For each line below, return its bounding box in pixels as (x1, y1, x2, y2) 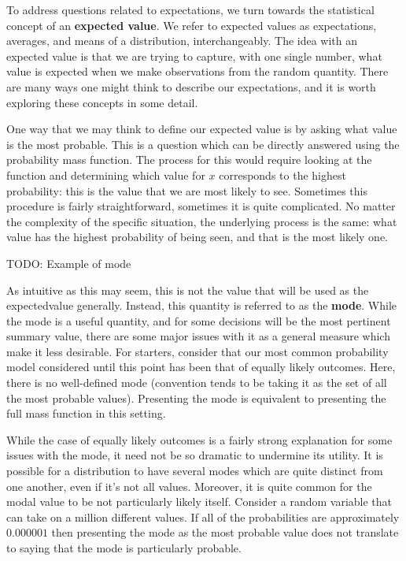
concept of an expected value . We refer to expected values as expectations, (6, 17, 377, 33)
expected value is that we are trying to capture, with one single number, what (6, 47, 382, 64)
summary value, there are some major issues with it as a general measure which (6, 328, 390, 344)
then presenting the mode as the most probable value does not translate (51, 524, 399, 541)
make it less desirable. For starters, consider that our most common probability (6, 343, 389, 359)
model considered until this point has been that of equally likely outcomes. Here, (6, 359, 396, 375)
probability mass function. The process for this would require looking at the (6, 151, 372, 168)
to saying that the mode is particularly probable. (6, 540, 242, 555)
